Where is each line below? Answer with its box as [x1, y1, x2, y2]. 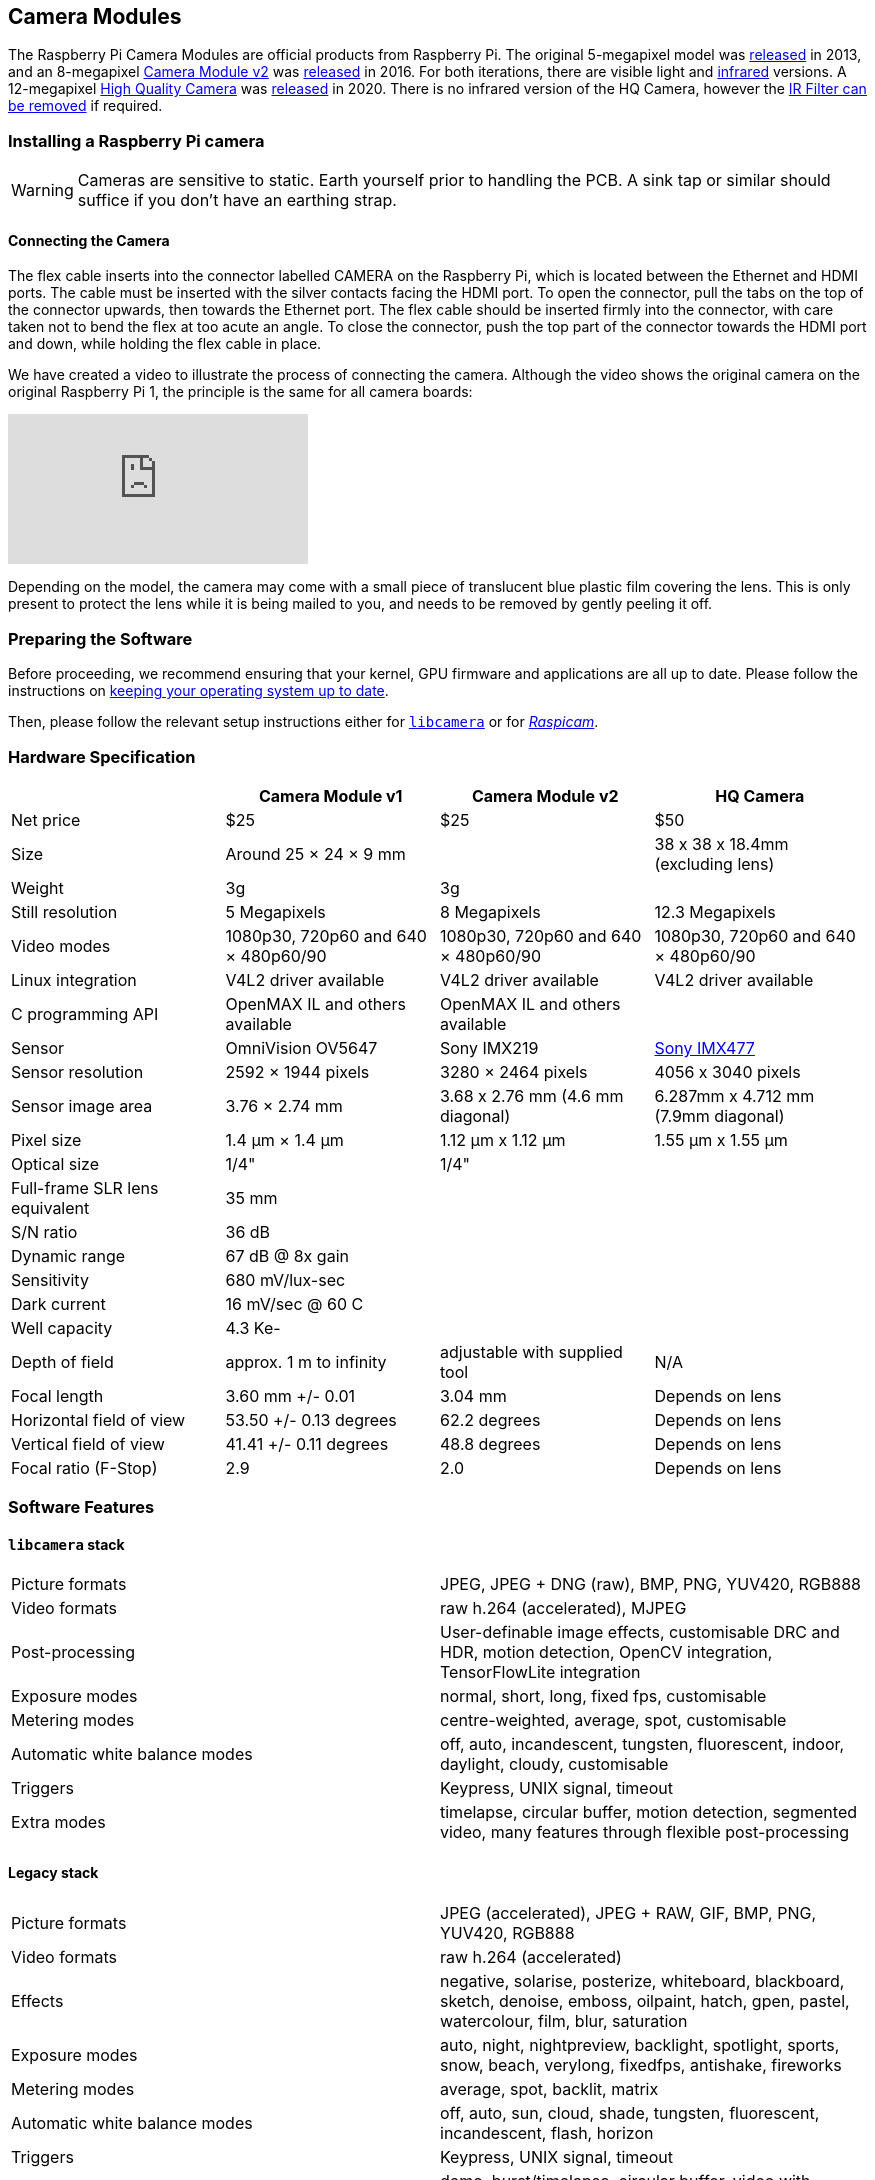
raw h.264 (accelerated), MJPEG [440, 1598, 687, 1619]
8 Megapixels [440, 901, 541, 922]
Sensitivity [11, 1269, 89, 1290]
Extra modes [11, 1812, 106, 1833]
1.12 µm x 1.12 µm [440, 1129, 566, 1150]
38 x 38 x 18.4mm [654, 833, 789, 854]
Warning [11, 180, 74, 201]
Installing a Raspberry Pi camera [8, 130, 265, 151]
